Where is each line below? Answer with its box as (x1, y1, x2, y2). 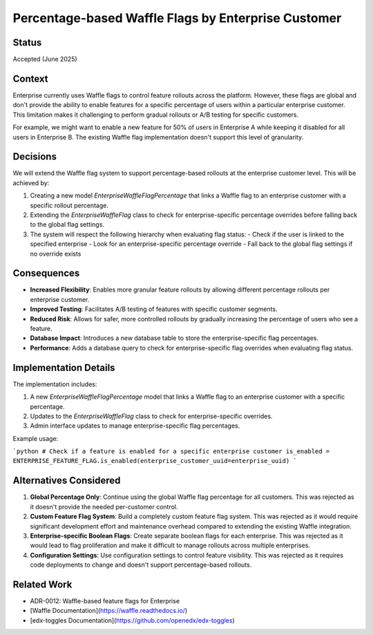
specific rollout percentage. (30, 201, 108, 209)
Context (12, 73, 48, 84)
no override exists (30, 249, 82, 258)
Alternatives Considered (12, 475, 121, 486)
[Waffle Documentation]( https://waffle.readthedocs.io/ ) (30, 607, 188, 615)
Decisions (12, 151, 57, 162)
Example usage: (12, 434, 59, 442)
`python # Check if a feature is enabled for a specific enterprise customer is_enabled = (12, 448, 330, 455)
